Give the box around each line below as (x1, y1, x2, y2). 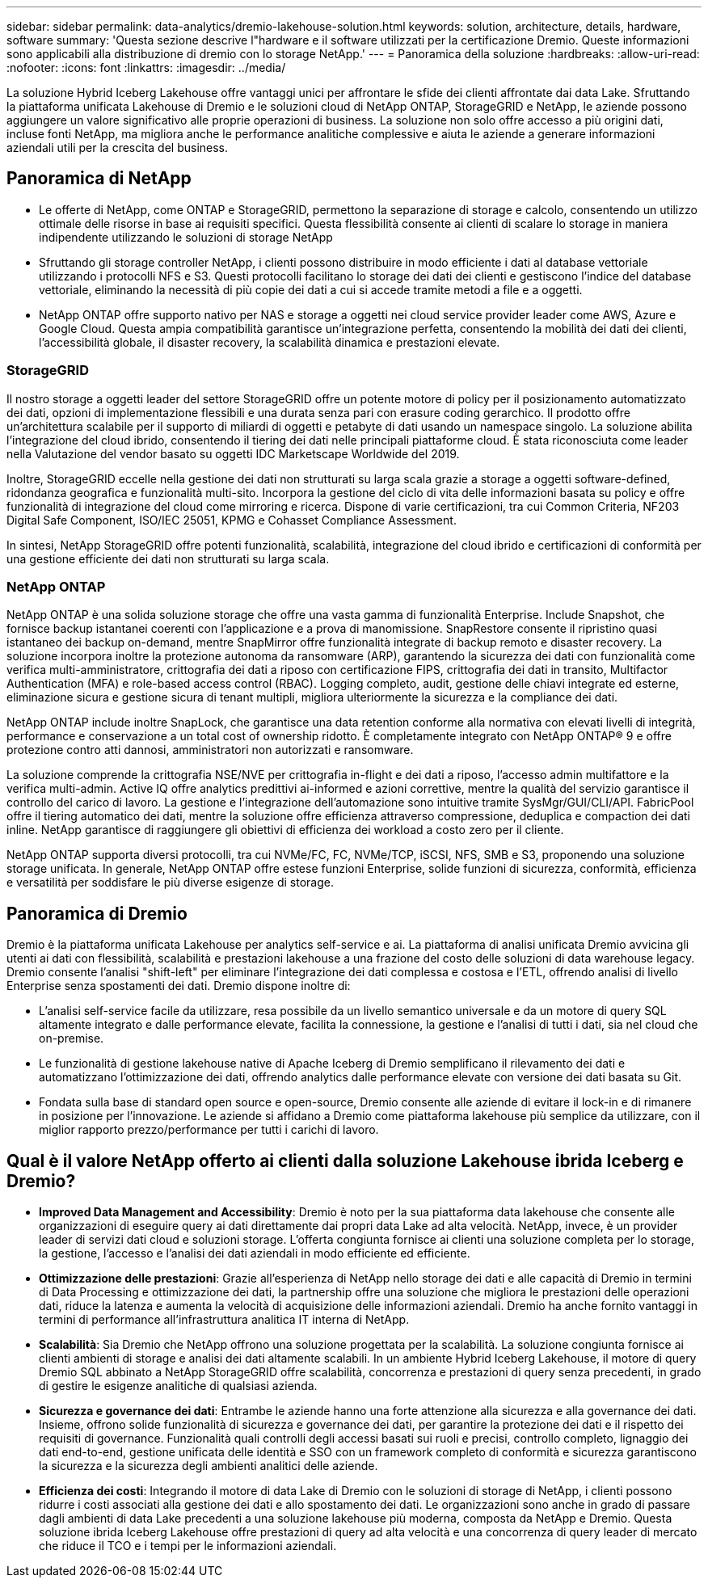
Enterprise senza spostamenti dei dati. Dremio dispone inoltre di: (6, 979, 351, 993)
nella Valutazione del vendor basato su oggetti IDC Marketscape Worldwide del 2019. (6, 446, 460, 461)
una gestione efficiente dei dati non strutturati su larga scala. (6, 551, 330, 566)
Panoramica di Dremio (6, 903, 188, 924)
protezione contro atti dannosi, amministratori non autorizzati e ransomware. (6, 743, 414, 757)
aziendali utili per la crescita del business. (6, 141, 229, 154)
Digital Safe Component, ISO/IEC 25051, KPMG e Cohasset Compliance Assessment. (6, 512, 457, 527)
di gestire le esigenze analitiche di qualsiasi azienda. (39, 1379, 318, 1393)
